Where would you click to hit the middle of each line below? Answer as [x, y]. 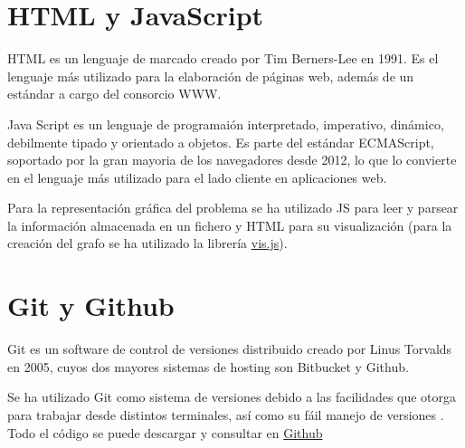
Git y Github [91, 305]
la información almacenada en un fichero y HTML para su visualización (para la [230, 225]
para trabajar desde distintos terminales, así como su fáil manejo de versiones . [226, 414]
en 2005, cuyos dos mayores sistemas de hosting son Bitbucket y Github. [208, 366]
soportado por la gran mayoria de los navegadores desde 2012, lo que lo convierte [232, 160]
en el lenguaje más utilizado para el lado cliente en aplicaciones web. [197, 177]
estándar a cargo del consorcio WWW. [114, 94]
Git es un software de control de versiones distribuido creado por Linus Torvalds [230, 349]
